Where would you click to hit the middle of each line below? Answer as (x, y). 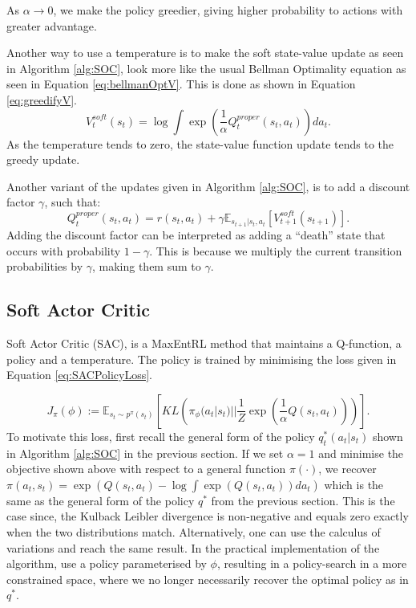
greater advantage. (52, 25)
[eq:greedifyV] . (42, 99)
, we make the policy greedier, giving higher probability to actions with (228, 10)
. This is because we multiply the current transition (276, 250)
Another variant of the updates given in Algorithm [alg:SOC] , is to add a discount (208, 186)
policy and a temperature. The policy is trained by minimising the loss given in (202, 359)
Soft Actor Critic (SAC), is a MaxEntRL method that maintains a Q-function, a (204, 343)
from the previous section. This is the (303, 500)
